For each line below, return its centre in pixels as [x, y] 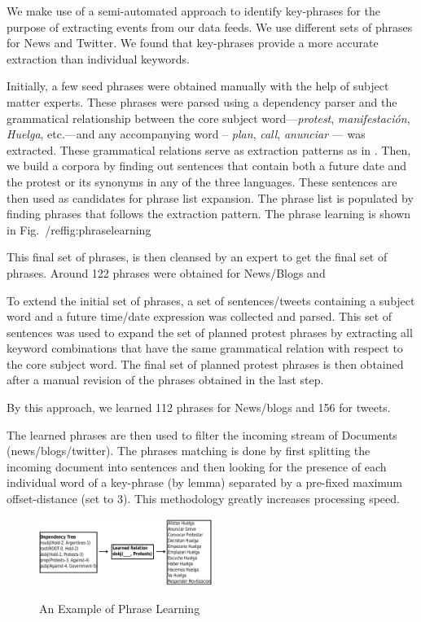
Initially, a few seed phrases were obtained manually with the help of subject [198, 86]
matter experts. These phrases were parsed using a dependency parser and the [202, 101]
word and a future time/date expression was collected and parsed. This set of [200, 316]
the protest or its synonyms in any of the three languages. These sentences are [202, 181]
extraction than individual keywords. [98, 58]
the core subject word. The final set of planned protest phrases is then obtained [205, 364]
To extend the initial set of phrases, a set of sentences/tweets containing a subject [211, 300]
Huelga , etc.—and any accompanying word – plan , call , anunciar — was [186, 134]
